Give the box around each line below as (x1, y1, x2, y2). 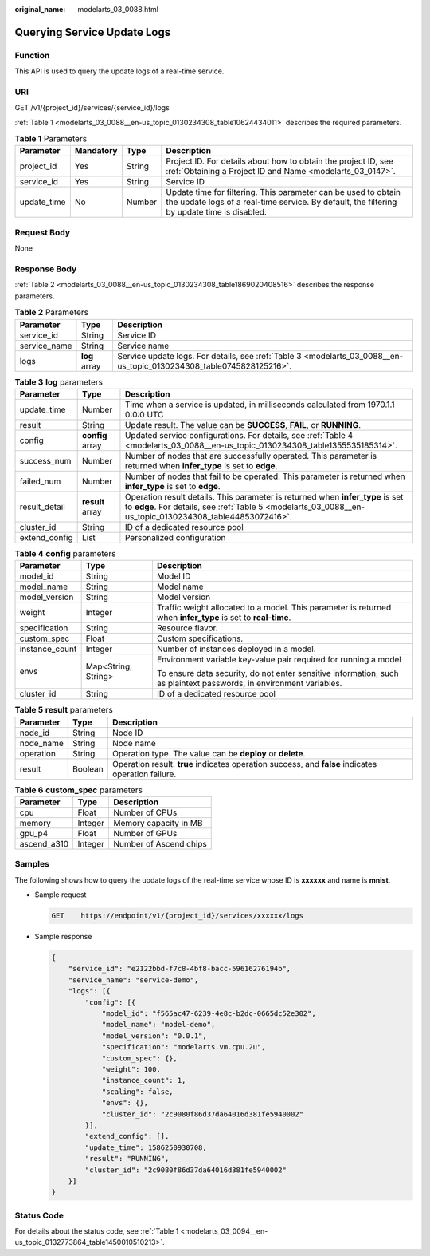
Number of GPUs (112, 828, 178, 839)
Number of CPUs (112, 807, 178, 818)
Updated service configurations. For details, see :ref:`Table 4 (124, 429, 354, 440)
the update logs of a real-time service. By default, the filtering (166, 196, 397, 207)
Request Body (14, 227, 71, 238)
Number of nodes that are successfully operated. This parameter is (124, 450, 377, 461)
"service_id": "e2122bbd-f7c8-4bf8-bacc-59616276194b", (68, 964, 291, 974)
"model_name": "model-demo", (101, 1020, 216, 1029)
